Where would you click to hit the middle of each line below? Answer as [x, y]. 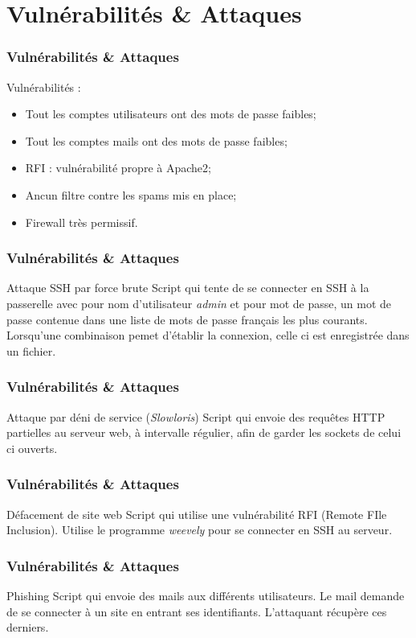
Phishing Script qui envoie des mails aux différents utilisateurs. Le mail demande [206, 595]
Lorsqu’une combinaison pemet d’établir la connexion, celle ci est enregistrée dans [208, 335]
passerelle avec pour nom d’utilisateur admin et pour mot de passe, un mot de [199, 303]
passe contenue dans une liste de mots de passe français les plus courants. [187, 319]
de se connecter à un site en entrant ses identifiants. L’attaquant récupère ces [197, 611]
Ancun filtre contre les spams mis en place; [131, 194]
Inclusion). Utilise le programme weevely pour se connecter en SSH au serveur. [200, 530]
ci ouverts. [32, 448]
